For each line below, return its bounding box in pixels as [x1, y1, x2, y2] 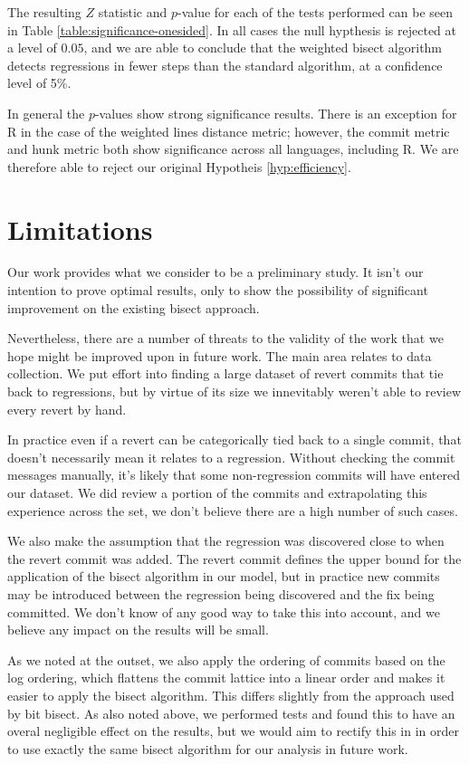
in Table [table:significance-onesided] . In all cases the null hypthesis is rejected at [7, 20, 457, 39]
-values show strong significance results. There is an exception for [94, 103, 457, 122]
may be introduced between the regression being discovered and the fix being [7, 584, 435, 603]
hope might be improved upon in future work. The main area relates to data [7, 346, 432, 365]
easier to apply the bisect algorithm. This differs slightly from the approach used [7, 685, 455, 704]
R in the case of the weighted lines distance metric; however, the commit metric [7, 121, 450, 140]
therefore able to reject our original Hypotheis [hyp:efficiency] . [7, 157, 351, 176]
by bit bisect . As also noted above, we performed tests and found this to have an [7, 703, 455, 722]
